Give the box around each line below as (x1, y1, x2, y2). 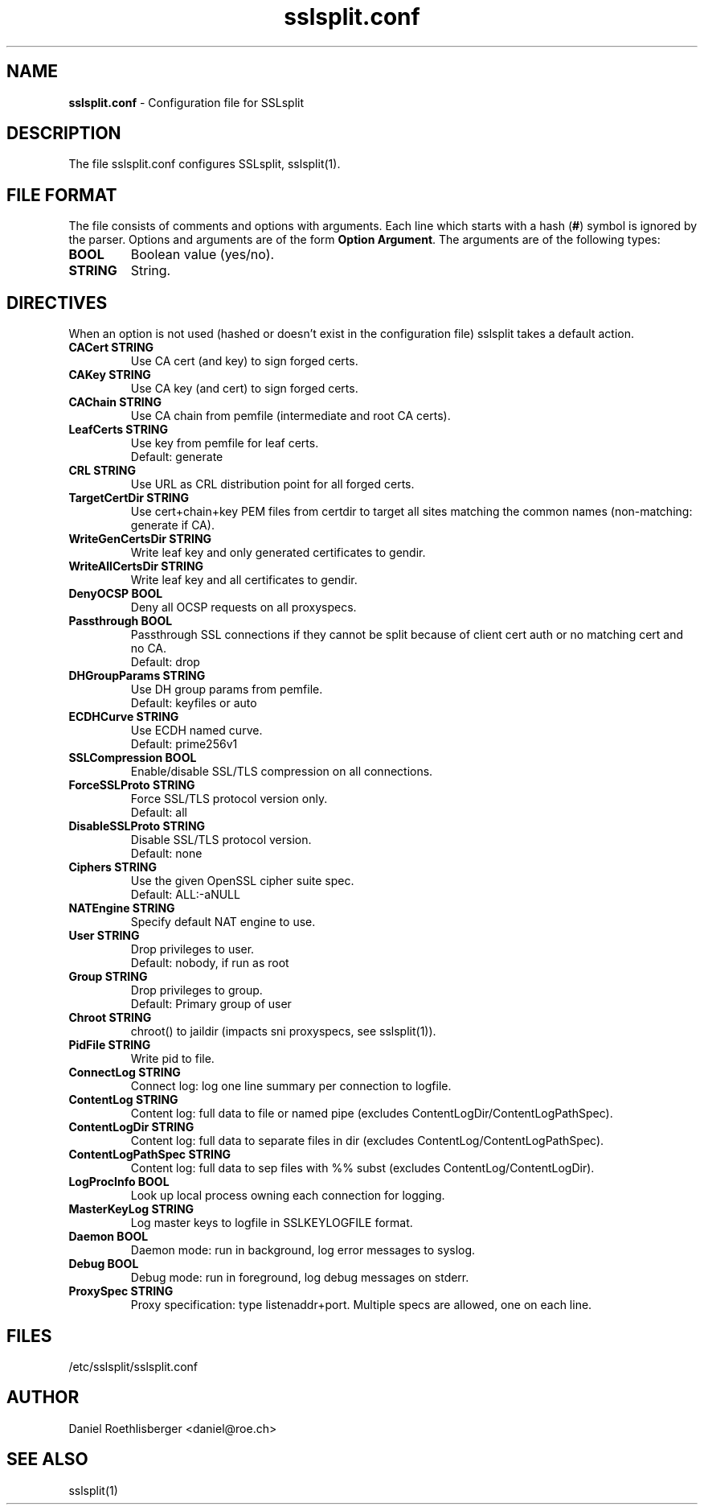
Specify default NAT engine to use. (130, 915, 316, 929)
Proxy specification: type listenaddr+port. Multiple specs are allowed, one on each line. (130, 1298, 592, 1312)
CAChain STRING (68, 395, 162, 410)
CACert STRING (68, 340, 154, 355)
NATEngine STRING (68, 901, 175, 916)
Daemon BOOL (68, 1229, 149, 1244)
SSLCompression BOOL (68, 751, 197, 765)
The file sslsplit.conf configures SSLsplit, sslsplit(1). (68, 157, 341, 171)
